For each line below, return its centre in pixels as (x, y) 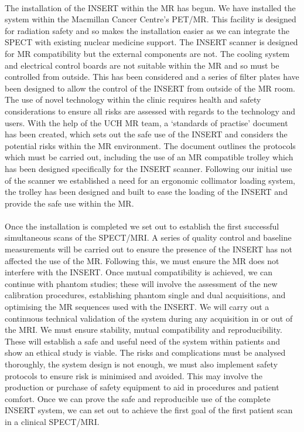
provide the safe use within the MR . (69, 203)
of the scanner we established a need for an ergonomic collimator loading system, (150, 180)
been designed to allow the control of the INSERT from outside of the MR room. (150, 88)
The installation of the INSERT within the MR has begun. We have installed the (150, 7)
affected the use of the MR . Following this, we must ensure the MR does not (142, 260)
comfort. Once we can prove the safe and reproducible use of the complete (138, 398)
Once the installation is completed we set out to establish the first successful (142, 226)
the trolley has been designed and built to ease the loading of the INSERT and (146, 192)
